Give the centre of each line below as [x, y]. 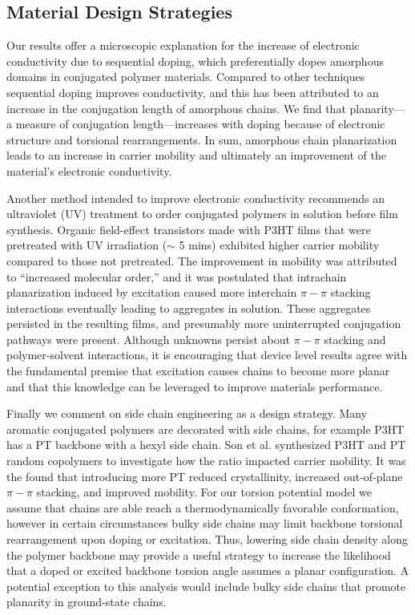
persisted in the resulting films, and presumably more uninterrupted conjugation [204, 324]
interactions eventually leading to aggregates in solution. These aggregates [189, 307]
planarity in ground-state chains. [87, 602]
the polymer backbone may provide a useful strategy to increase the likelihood [199, 554]
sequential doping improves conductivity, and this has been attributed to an [193, 92]
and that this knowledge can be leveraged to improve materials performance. [195, 386]
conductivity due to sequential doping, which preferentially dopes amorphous [195, 61]
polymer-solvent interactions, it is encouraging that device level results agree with [207, 355]
